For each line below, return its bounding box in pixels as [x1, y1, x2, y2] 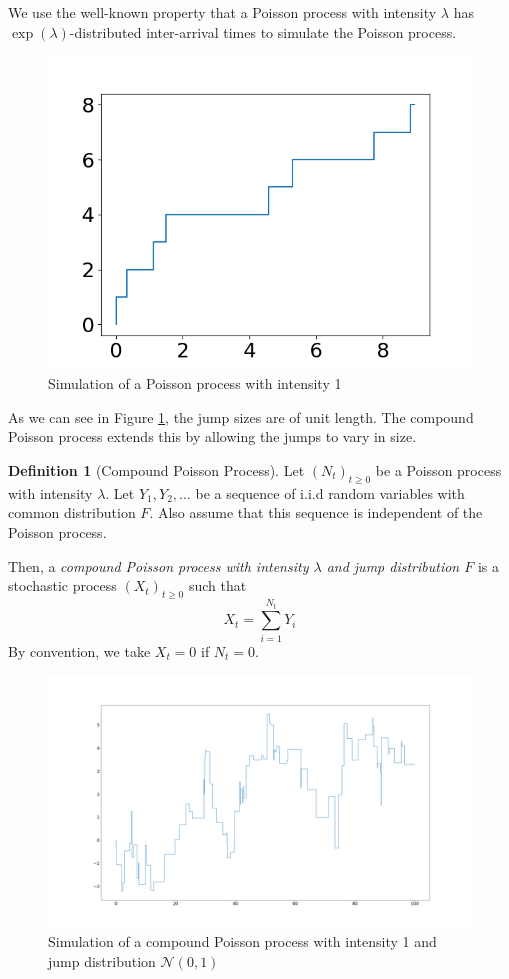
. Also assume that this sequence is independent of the [149, 502, 483, 523]
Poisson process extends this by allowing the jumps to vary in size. [8, 426, 417, 447]
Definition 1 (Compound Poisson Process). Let [8, 459, 305, 480]
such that [188, 575, 247, 596]
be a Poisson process [375, 459, 502, 480]
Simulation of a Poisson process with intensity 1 [48, 373, 342, 394]
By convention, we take [8, 640, 151, 661]
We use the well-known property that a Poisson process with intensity [8, 2, 437, 22]
